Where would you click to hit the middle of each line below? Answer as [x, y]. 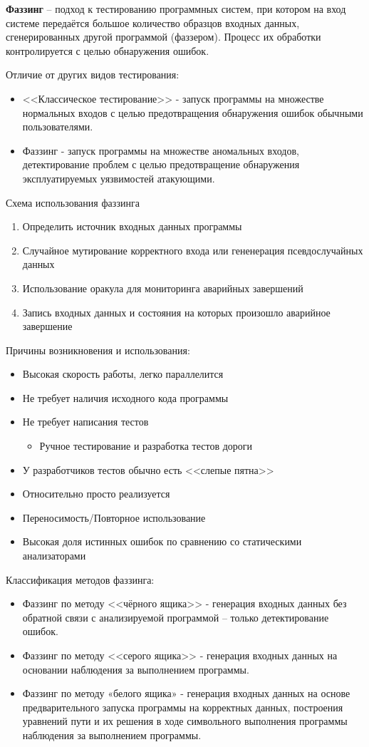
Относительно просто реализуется [96, 494]
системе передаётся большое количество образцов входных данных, [153, 22]
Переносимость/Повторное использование [114, 517]
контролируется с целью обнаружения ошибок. [108, 50]
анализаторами [54, 556]
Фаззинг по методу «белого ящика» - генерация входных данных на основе [186, 693]
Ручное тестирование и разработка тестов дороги [146, 446]
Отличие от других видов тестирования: [93, 74]
